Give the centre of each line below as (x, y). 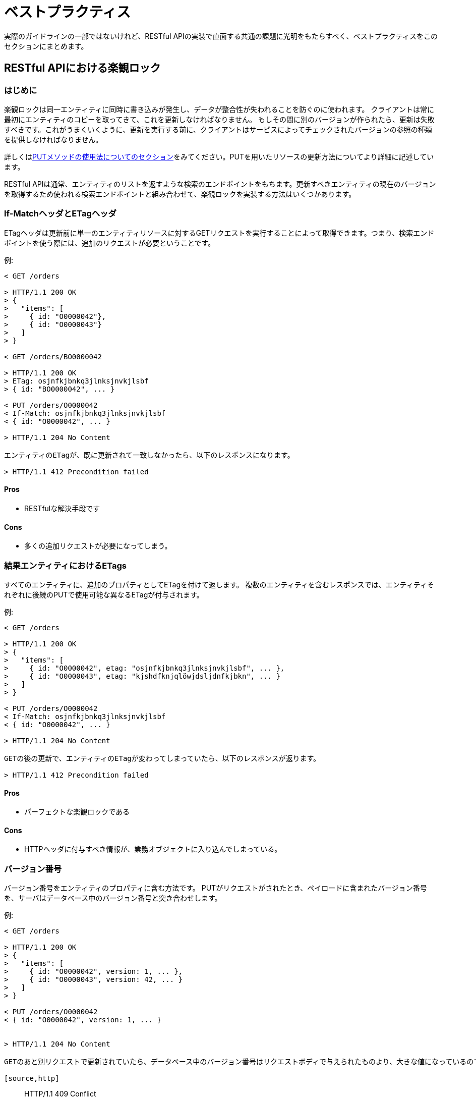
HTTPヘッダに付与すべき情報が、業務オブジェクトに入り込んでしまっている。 (153, 849)
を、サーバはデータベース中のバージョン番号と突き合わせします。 (113, 898)
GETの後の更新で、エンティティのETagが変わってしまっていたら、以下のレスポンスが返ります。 (162, 758)
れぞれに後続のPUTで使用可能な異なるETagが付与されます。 (104, 594)
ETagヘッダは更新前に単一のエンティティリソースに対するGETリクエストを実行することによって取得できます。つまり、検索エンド (219, 233)
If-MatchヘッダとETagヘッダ (60, 214)
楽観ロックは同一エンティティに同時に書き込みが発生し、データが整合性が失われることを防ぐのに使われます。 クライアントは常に (219, 109)
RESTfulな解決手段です (62, 508)
